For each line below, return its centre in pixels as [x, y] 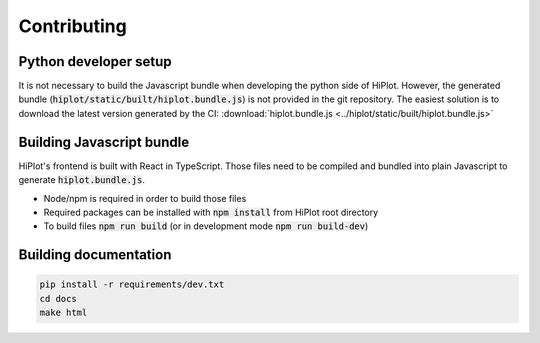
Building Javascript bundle [104, 141]
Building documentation [95, 255]
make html [63, 313]
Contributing [72, 26]
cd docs [58, 298]
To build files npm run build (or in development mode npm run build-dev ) [206, 226]
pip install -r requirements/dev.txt [132, 284]
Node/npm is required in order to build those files [145, 198]
